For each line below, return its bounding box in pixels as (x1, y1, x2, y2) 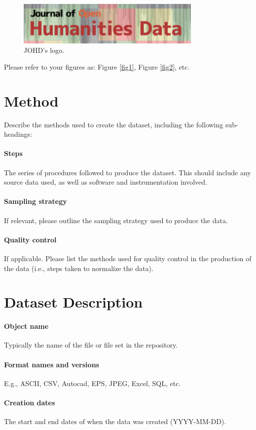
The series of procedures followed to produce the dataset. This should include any (4, 167, 251, 177)
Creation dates (4, 397, 55, 407)
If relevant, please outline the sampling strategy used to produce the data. (4, 215, 228, 225)
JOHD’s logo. (24, 45, 65, 55)
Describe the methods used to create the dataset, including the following (4, 119, 223, 129)
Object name (4, 321, 49, 331)
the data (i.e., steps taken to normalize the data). (4, 263, 153, 273)
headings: (4, 129, 32, 139)
